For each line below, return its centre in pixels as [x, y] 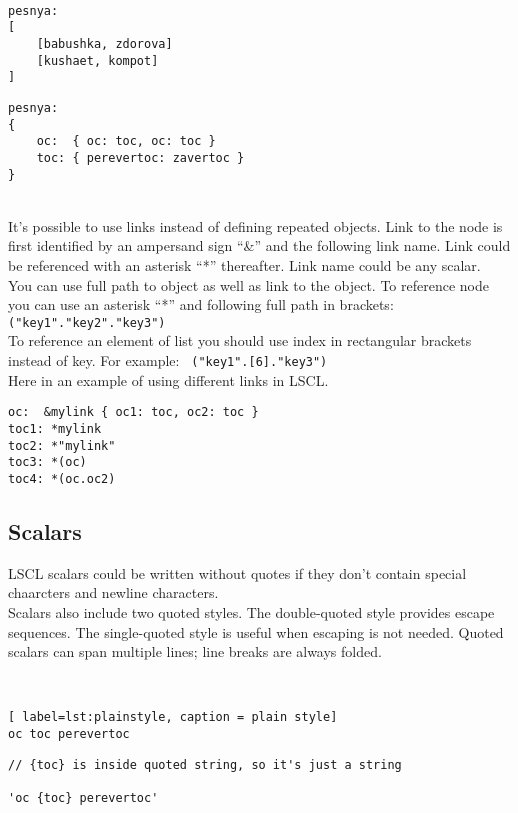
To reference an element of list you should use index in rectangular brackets [240, 340]
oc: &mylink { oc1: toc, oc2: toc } [133, 412]
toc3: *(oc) [47, 462]
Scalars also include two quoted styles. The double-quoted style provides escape [251, 611]
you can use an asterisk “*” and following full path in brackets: [201, 304]
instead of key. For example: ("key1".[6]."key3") [168, 360]
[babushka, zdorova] [104, 43]
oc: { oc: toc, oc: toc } [126, 141]
